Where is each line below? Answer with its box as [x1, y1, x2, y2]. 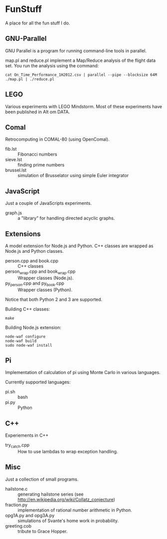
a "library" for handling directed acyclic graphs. [17, 215, 115, 221]
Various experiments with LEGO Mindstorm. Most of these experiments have [5, 103, 163, 109]
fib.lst [5, 146, 17, 152]
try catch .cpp [5, 442, 30, 449]
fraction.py [5, 502, 28, 508]
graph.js [5, 210, 22, 216]
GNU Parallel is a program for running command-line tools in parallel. [5, 47, 147, 53]
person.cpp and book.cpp [5, 258, 59, 264]
